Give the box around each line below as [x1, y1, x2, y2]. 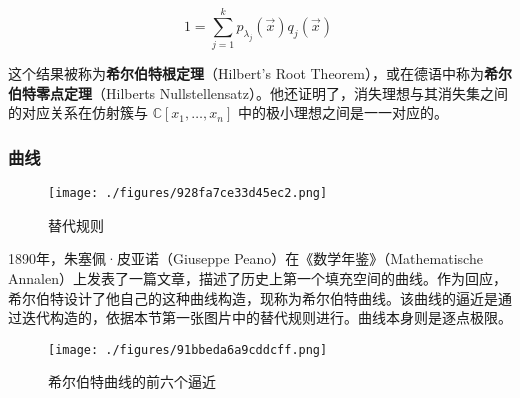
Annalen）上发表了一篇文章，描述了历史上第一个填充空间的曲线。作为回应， [8, 267, 507, 288]
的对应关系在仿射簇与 [8, 102, 148, 123]
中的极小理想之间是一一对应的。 [237, 102, 448, 123]
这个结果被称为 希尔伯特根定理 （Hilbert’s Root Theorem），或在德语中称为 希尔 [8, 63, 512, 84]
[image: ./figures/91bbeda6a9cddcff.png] [48, 342, 328, 357]
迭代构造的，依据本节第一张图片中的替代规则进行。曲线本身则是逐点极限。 [21, 307, 512, 328]
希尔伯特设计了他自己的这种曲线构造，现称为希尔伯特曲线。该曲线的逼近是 [8, 287, 498, 308]
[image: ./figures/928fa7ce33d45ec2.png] [48, 186, 328, 201]
